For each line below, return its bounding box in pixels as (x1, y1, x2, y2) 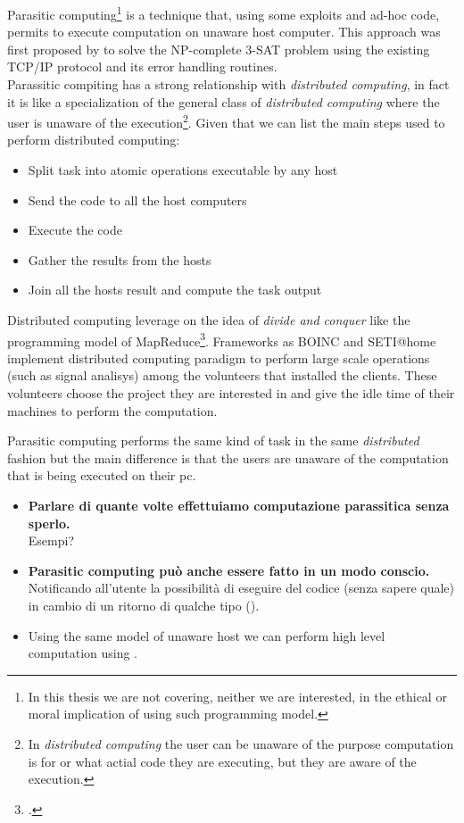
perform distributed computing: (7, 130, 180, 149)
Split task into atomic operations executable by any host (28, 161, 338, 179)
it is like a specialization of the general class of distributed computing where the (7, 92, 440, 111)
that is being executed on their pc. (7, 466, 196, 485)
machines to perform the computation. (7, 401, 218, 420)
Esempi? (28, 531, 75, 550)
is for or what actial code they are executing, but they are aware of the (28, 752, 417, 770)
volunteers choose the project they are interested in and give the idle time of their (7, 384, 455, 403)
